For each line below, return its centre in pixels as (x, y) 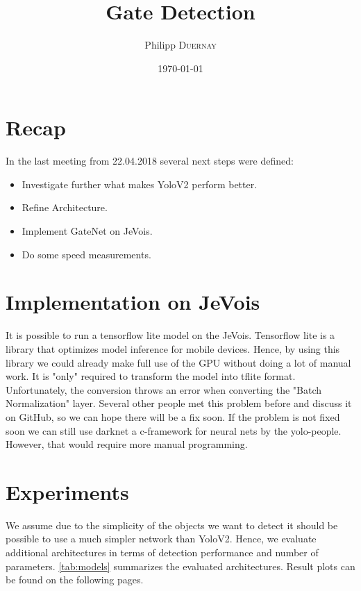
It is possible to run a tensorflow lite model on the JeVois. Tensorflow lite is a (170, 335)
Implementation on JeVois (133, 302)
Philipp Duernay (180, 45)
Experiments (67, 491)
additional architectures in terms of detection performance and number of (162, 552)
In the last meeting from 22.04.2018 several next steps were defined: (150, 161)
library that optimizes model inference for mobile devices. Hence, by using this (173, 348)
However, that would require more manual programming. (127, 444)
